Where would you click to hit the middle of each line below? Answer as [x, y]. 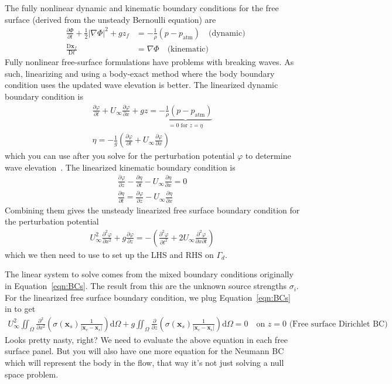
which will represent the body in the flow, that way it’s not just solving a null [144, 363]
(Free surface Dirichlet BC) [338, 324]
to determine [268, 156]
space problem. [32, 374]
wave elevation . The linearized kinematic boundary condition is [120, 167]
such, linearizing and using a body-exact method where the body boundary [140, 73]
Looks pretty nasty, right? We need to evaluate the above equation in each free [146, 339]
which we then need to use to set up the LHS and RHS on [109, 254]
